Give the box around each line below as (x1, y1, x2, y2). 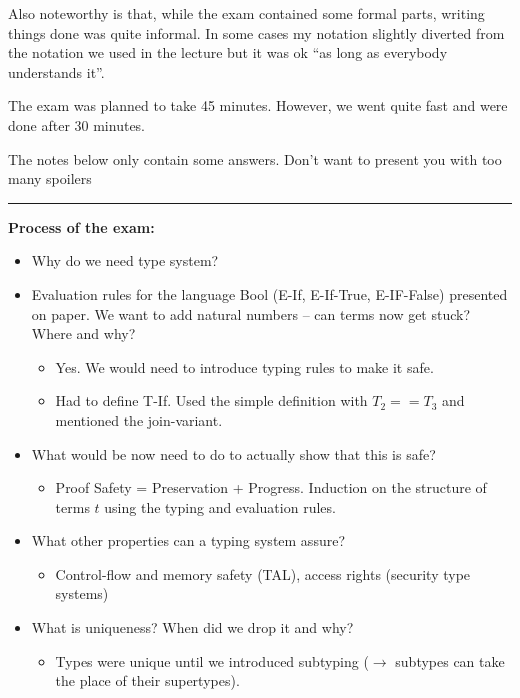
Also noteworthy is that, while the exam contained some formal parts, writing (8, 3, 485, 23)
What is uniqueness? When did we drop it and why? (31, 617, 354, 638)
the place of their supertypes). (55, 670, 240, 691)
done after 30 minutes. (8, 114, 146, 135)
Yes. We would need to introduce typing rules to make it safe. (55, 356, 434, 377)
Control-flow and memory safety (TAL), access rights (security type (55, 563, 471, 584)
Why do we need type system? (31, 250, 219, 271)
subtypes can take (395, 650, 505, 671)
